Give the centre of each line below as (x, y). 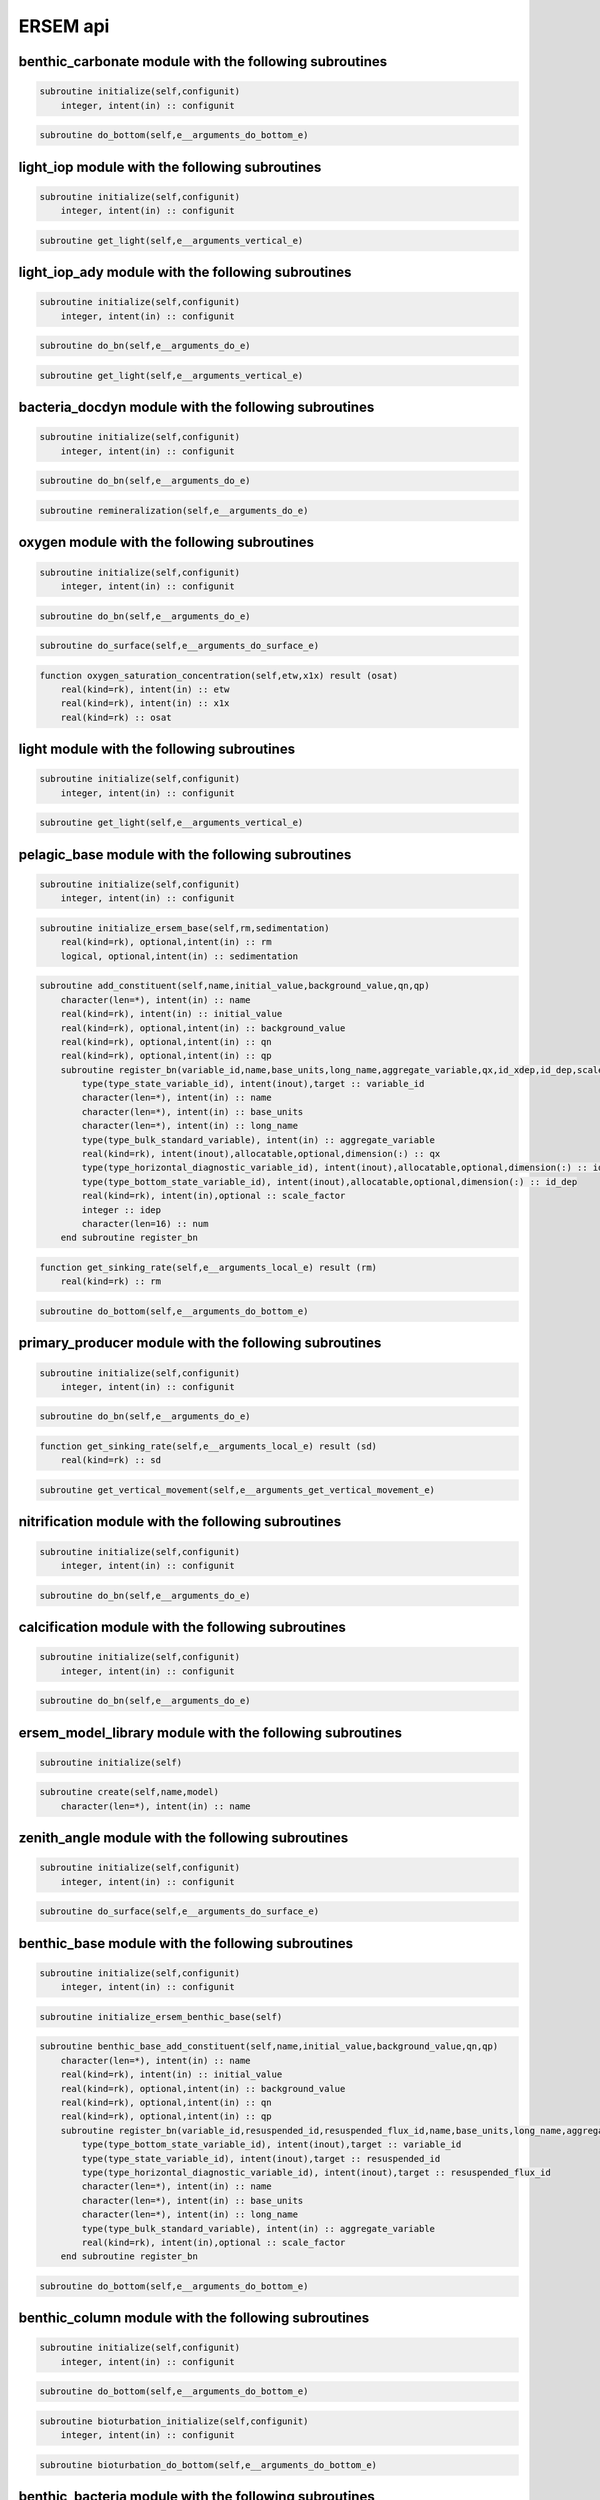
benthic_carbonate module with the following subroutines (203, 61)
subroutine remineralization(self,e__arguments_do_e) (174, 510)
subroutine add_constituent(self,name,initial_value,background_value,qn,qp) (234, 986)
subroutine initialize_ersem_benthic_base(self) (161, 2016)
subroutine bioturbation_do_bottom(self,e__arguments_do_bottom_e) (208, 2464)
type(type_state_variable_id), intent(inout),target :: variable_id (253, 1084)
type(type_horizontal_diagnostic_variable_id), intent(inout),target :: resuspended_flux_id (316, 2172)
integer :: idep (121, 1209)
